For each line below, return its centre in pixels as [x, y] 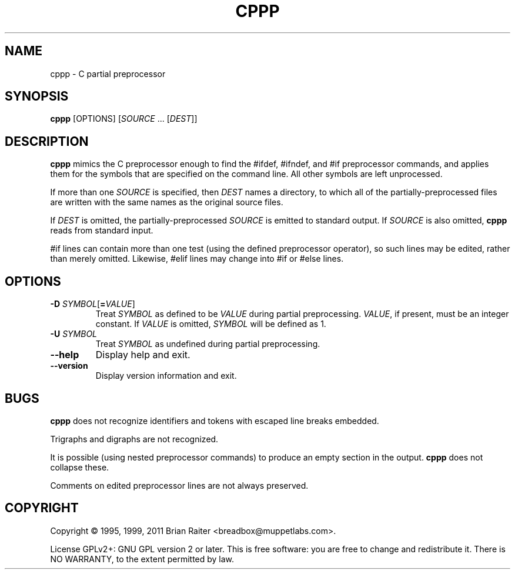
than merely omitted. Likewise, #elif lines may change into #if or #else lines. [197, 259]
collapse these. [80, 467]
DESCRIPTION [47, 141]
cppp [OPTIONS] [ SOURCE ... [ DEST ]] [124, 119]
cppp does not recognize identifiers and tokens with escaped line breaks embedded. [215, 421]
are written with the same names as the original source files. [167, 202]
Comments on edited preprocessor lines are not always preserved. [179, 485]
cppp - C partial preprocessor [108, 74]
